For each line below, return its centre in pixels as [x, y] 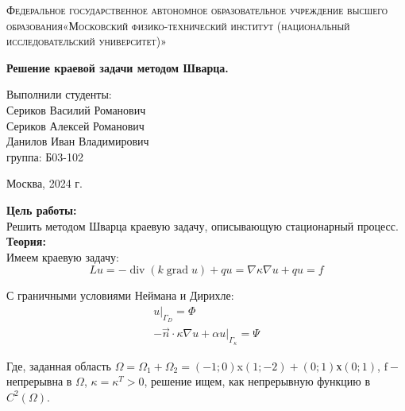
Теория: [26, 241]
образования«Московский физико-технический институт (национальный [178, 25]
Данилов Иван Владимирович [78, 141]
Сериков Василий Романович [76, 109]
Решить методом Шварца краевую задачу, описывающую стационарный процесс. [202, 225]
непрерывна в [39, 381]
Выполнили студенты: [59, 94]
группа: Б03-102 [45, 156]
